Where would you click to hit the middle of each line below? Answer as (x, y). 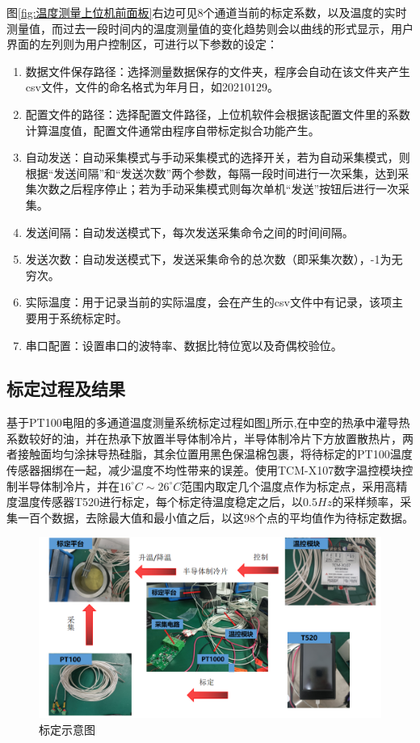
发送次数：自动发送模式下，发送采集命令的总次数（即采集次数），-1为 (208, 259)
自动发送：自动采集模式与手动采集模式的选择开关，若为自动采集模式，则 (218, 157)
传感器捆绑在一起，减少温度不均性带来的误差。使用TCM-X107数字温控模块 (204, 470)
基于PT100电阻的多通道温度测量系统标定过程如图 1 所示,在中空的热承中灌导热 (208, 422)
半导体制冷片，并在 (68, 485)
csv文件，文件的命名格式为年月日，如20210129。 (152, 87)
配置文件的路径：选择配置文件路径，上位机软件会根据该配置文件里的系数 (218, 114)
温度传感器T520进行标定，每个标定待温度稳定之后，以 (160, 502)
